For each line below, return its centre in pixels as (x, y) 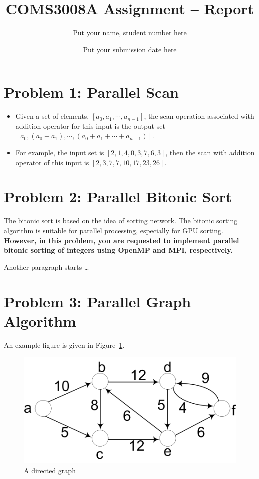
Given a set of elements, (52, 116)
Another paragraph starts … (47, 267)
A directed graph (50, 470)
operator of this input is (52, 162)
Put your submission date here (130, 49)
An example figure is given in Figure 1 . (64, 345)
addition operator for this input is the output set (90, 125)
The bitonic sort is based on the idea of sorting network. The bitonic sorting (121, 220)
